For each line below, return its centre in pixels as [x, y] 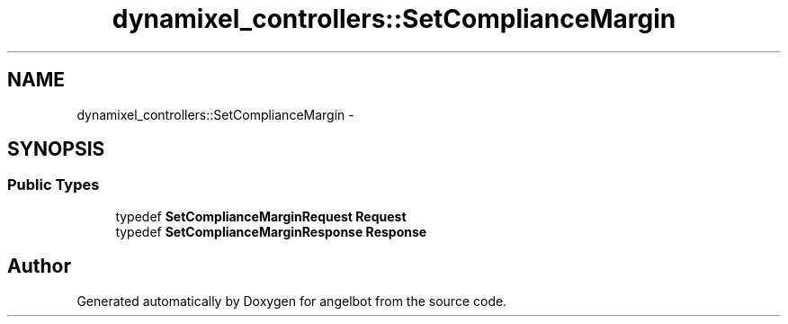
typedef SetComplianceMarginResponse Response [271, 231]
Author [39, 266]
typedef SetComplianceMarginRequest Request [261, 216]
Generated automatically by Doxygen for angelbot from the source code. [292, 301]
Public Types [54, 185]
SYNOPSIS [56, 149]
